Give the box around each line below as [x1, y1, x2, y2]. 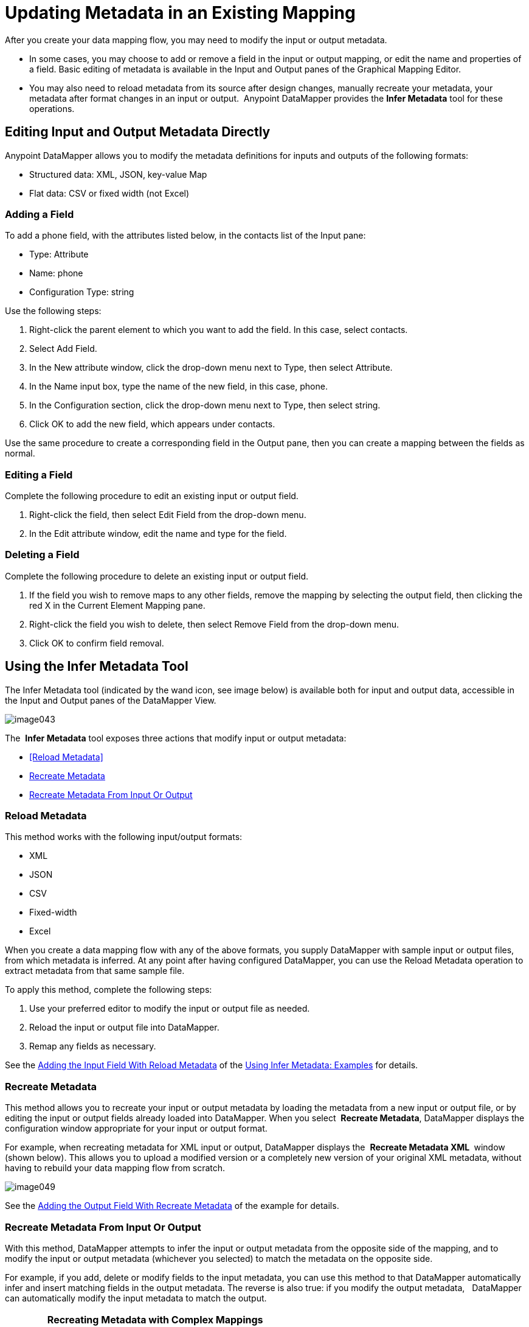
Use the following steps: [5, 306, 102, 317]
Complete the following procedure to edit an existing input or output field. [5, 491, 299, 502]
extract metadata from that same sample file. [5, 965, 185, 976]
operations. [29, 103, 75, 114]
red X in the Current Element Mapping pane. [29, 600, 206, 611]
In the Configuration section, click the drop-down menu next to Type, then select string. [29, 400, 381, 411]
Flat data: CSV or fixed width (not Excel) [29, 187, 190, 198]
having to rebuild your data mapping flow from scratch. [5, 1163, 226, 1174]
